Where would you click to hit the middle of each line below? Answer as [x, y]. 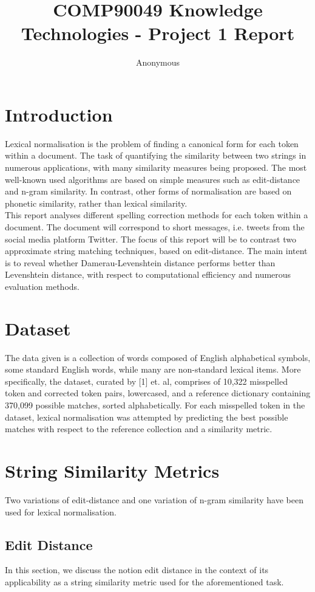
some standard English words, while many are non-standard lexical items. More [153, 369]
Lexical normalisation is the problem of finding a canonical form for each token [152, 143]
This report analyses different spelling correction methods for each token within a [157, 215]
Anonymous [158, 62]
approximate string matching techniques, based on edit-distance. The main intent [156, 251]
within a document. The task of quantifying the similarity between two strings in [156, 155]
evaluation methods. [42, 286]
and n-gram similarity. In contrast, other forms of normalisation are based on [148, 191]
